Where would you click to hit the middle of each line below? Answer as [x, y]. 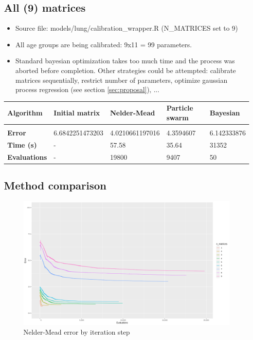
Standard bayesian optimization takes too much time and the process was [125, 61]
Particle [180, 108]
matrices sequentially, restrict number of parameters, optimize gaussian [121, 80]
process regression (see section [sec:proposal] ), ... [87, 89]
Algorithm [25, 113]
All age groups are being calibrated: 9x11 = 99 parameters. [104, 44]
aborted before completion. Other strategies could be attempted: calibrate [126, 70]
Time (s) [22, 144]
